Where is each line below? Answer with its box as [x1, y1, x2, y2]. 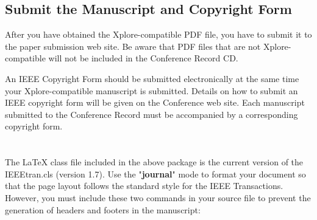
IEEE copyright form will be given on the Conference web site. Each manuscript [5, 96, 305, 109]
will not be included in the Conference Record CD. [48, 52, 238, 64]
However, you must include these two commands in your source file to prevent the [5, 191, 311, 204]
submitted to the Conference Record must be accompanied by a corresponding [5, 108, 298, 120]
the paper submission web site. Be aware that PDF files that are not [5, 40, 261, 52]
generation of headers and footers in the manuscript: [5, 203, 201, 216]
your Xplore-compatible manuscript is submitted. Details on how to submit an [5, 84, 298, 97]
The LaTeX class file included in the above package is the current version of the [5, 156, 304, 168]
